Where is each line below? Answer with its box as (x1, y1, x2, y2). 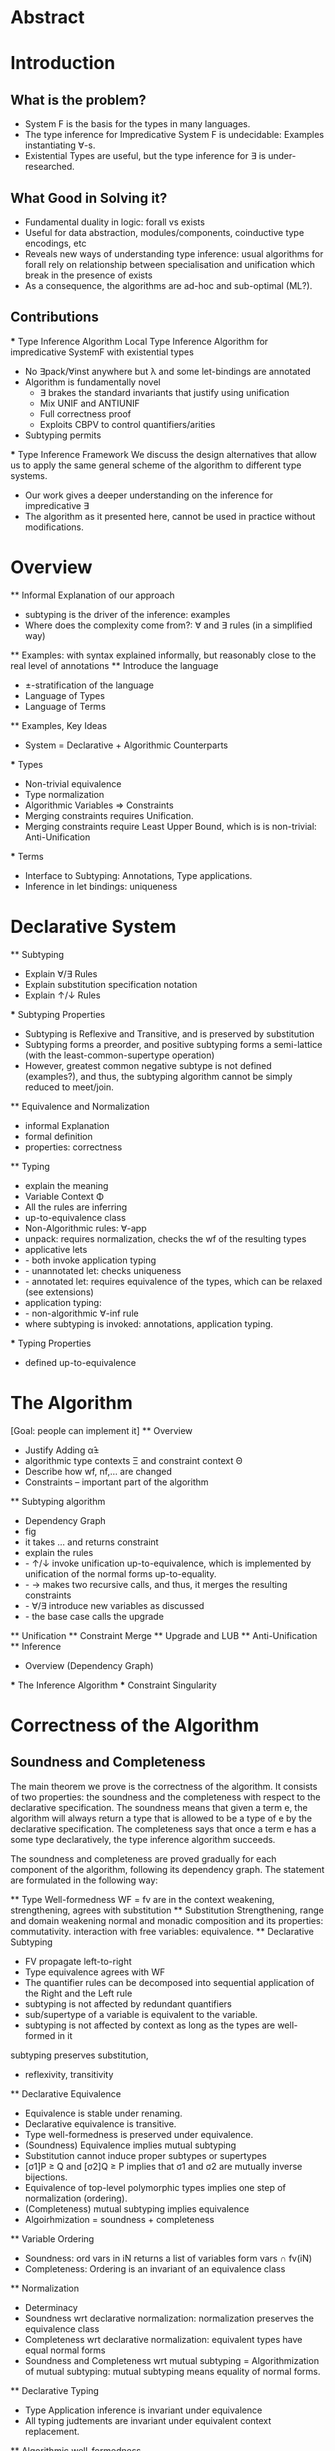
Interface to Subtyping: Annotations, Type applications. (24, 869, 253, 881)
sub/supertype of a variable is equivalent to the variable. (24, 2008, 258, 2020)
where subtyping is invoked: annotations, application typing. (24, 1317, 274, 1330)
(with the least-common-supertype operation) (24, 1049, 215, 1061)
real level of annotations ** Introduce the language (10, 659, 219, 671)
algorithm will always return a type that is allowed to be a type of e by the (10, 1812, 313, 1824)
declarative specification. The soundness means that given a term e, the (10, 1801, 308, 1813)
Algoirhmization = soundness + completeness (24, 2213, 215, 2225)
